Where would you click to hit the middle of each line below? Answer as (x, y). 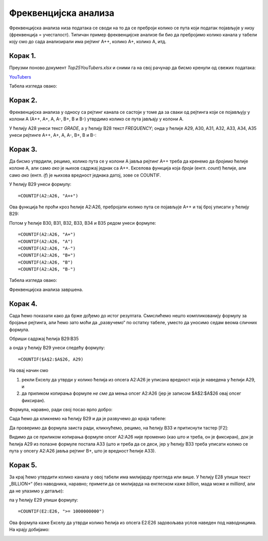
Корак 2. (23, 100)
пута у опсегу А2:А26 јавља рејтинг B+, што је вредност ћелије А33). (83, 451)
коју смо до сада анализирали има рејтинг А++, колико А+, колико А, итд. (88, 42)
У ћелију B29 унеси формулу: (40, 184)
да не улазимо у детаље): (36, 491)
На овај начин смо (29, 370)
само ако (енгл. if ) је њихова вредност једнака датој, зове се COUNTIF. (85, 175)
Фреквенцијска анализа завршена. (46, 289)
